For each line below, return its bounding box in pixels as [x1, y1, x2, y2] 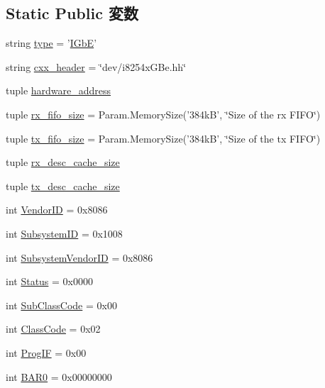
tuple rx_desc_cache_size [6, 155, 120, 170]
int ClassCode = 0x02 [6, 321, 101, 336]
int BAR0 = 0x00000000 [6, 369, 112, 384]
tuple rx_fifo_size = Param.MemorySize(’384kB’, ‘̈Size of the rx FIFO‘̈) [6, 106, 321, 121]
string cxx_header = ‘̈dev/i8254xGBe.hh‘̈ [6, 59, 187, 74]
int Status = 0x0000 [6, 274, 93, 289]
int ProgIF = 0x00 [6, 345, 87, 360]
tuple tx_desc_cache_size [6, 178, 120, 193]
